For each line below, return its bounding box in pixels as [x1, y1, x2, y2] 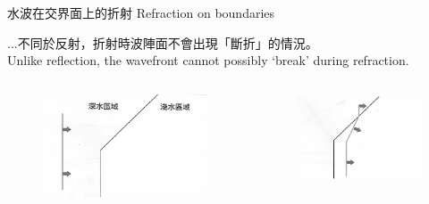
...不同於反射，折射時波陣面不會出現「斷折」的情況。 [7, 33, 318, 52]
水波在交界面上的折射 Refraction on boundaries [7, 4, 275, 21]
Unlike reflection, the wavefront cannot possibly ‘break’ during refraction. [7, 51, 409, 69]
